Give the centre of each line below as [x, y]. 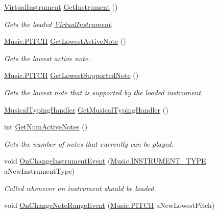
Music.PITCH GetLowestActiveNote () [65, 41]
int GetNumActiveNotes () [46, 127]
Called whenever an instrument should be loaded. [80, 188]
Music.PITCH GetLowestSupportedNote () [71, 75]
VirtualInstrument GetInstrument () [61, 7]
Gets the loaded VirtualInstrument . [58, 24]
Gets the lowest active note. [47, 58]
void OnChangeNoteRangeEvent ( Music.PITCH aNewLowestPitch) [110, 205]
